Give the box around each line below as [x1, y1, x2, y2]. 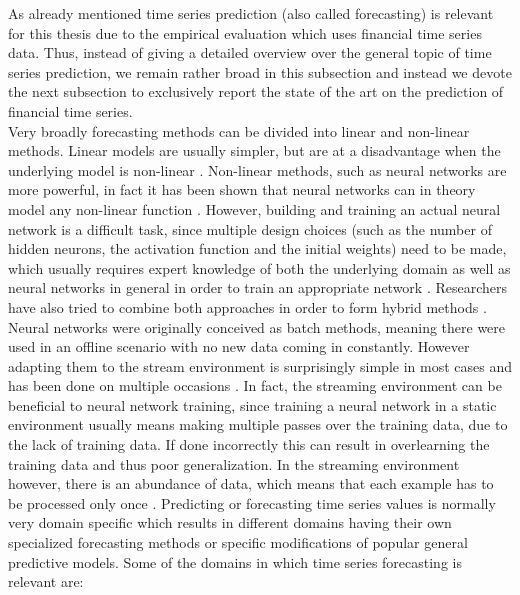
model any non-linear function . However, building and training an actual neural [8, 198, 501, 219]
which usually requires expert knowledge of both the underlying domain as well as [8, 257, 511, 278]
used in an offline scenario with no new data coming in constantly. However [8, 336, 470, 357]
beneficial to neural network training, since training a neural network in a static [8, 394, 497, 415]
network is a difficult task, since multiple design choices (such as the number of [8, 218, 492, 239]
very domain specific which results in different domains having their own [8, 512, 452, 533]
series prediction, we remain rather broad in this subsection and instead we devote [8, 61, 512, 82]
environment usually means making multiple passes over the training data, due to [8, 414, 508, 435]
